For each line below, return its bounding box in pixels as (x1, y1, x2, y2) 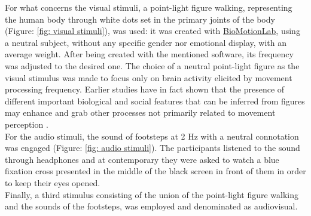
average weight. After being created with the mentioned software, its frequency (5, 48, 294, 60)
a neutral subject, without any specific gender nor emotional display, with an (5, 36, 286, 48)
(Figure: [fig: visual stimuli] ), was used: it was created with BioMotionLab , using (5, 24, 300, 37)
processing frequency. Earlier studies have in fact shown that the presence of (5, 83, 285, 95)
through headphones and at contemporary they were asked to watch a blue (5, 153, 279, 165)
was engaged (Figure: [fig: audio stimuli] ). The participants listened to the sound (5, 141, 300, 154)
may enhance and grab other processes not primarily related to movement (5, 106, 276, 119)
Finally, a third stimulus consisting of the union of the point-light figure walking (5, 188, 299, 200)
